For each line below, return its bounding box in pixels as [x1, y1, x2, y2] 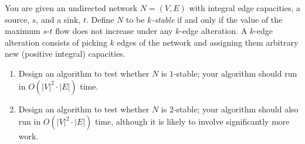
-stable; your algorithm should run [173, 67, 297, 79]
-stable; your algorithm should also [173, 102, 299, 115]
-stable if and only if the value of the [151, 13, 283, 25]
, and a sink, [36, 13, 81, 25]
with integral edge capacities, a [189, 2, 301, 13]
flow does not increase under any [55, 25, 173, 37]
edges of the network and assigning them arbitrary [117, 36, 299, 48]
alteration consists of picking [5, 36, 107, 48]
